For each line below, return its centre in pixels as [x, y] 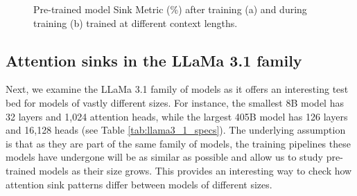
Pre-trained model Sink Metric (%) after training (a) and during [170, 9]
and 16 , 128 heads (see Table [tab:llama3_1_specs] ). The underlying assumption [176, 130]
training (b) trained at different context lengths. [136, 23]
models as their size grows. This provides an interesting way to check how [195, 170]
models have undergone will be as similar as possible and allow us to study [165, 157]
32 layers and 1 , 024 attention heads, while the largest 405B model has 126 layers [177, 116]
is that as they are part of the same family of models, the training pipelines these [178, 143]
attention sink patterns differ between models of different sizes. [139, 184]
